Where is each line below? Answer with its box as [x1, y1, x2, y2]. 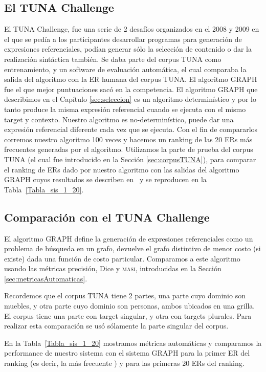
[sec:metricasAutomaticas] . [4, 273, 87, 283]
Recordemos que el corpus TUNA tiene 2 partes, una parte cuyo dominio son [4, 290, 246, 301]
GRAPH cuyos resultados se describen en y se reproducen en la [4, 174, 207, 185]
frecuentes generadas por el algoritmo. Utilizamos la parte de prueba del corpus [4, 144, 253, 155]
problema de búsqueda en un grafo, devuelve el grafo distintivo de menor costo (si [4, 243, 261, 254]
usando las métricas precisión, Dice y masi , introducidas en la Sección [4, 263, 221, 274]
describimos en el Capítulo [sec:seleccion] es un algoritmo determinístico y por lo [4, 94, 256, 104]
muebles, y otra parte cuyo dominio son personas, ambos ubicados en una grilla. [4, 300, 255, 311]
